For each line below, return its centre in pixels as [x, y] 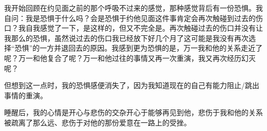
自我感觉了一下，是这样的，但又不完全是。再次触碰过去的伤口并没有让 [144, 28]
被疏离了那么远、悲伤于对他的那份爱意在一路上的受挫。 [98, 122]
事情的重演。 [26, 95]
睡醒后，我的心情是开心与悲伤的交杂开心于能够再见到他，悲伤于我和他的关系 [133, 112]
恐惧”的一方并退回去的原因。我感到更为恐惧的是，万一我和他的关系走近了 [139, 48]
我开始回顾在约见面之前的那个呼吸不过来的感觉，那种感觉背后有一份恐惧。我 [133, 8]
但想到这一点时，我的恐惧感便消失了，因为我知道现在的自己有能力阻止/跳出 [132, 85]
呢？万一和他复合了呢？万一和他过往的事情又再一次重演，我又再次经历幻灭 [130, 58]
